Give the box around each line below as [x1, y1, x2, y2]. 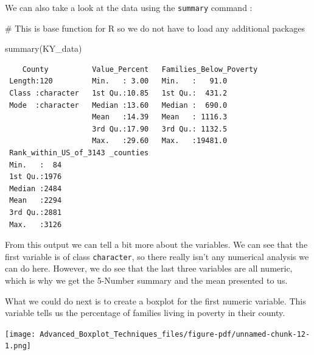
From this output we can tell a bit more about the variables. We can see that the [5, 238, 308, 251]
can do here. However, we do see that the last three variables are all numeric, [5, 262, 293, 275]
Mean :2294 [9, 196, 62, 205]
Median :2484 [9, 184, 62, 193]
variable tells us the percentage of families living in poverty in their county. [5, 306, 285, 319]
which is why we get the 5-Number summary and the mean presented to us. [5, 274, 288, 286]
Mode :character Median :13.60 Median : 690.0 [9, 100, 228, 110]
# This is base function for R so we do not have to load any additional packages [5, 21, 305, 34]
